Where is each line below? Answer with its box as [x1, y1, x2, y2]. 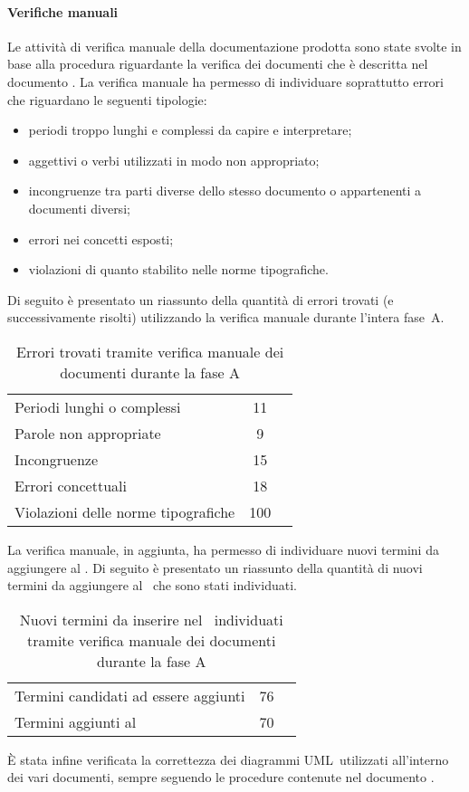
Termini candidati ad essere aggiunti [14, 684, 245, 706]
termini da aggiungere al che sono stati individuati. [7, 576, 297, 595]
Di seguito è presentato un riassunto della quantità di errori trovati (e [7, 290, 394, 309]
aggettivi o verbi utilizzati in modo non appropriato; [28, 150, 320, 169]
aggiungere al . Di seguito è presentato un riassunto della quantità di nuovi [7, 558, 423, 577]
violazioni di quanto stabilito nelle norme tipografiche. [28, 260, 329, 279]
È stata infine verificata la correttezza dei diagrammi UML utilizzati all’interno [7, 749, 449, 768]
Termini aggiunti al [14, 711, 137, 732]
